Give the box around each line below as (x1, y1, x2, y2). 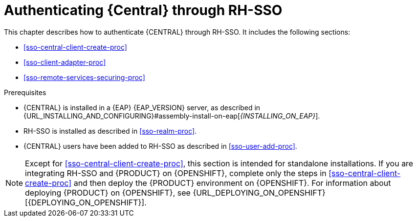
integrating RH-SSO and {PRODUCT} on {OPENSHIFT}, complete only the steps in (25, 168, 327, 178)
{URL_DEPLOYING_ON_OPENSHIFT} (193, 187, 326, 198)
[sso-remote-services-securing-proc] (23, 73, 145, 81)
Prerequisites (4, 88, 46, 97)
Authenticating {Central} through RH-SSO (4, 2, 283, 19)
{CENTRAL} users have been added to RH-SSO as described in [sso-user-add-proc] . (23, 141, 297, 150)
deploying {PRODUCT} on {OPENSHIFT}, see (25, 187, 191, 198)
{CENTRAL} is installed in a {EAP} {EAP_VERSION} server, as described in (23, 103, 261, 112)
